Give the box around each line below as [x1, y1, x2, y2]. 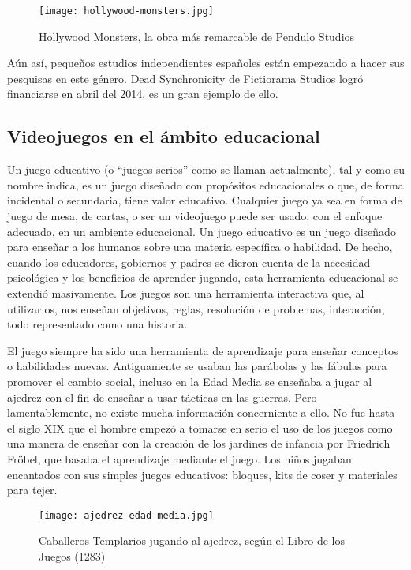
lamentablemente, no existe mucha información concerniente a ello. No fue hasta [7, 404, 395, 421]
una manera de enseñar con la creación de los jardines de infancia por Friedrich [7, 435, 390, 452]
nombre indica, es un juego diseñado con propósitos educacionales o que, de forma [7, 176, 404, 193]
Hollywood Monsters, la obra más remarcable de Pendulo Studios [39, 28, 355, 44]
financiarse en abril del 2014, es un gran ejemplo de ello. [7, 85, 278, 102]
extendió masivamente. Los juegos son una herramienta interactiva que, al [7, 284, 364, 301]
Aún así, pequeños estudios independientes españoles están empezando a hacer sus [7, 54, 405, 71]
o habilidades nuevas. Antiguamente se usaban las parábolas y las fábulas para [7, 358, 387, 374]
